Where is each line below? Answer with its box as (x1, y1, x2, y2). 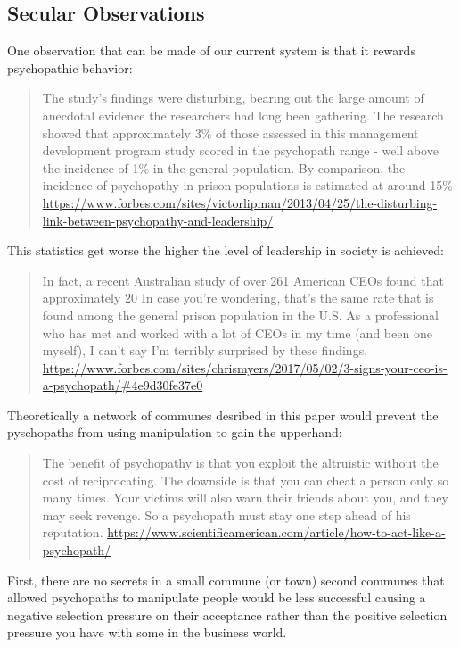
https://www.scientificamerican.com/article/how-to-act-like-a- (107, 523, 446, 542)
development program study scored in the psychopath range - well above (42, 141, 439, 160)
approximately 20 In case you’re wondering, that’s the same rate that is (42, 288, 434, 307)
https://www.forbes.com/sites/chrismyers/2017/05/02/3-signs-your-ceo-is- (42, 358, 448, 377)
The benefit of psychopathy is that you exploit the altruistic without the (42, 453, 439, 472)
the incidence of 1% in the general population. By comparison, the (42, 158, 406, 177)
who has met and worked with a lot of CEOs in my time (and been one (42, 323, 432, 342)
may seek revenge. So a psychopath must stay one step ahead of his (42, 505, 411, 524)
